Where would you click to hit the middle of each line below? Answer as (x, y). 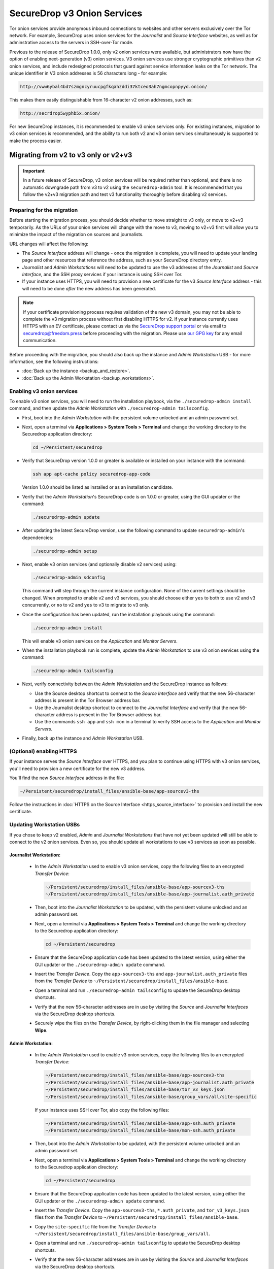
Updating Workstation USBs (45, 825)
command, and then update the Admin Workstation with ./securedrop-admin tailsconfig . (109, 408)
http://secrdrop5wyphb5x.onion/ (60, 113)
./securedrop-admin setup (65, 551)
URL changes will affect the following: (49, 244)
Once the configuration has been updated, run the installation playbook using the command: (118, 614)
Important (34, 171)
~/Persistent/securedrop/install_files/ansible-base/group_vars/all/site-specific (151, 1097)
